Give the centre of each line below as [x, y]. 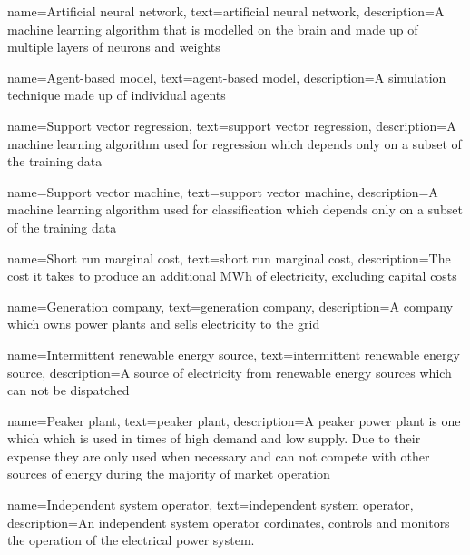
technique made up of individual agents [117, 95]
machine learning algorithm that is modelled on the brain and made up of [213, 29]
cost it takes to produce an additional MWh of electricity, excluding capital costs [232, 276]
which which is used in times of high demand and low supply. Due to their [214, 438]
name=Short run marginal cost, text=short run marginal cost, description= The [229, 258]
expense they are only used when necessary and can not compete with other [219, 456]
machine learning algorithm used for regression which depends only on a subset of [235, 143]
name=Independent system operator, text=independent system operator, [211, 505]
